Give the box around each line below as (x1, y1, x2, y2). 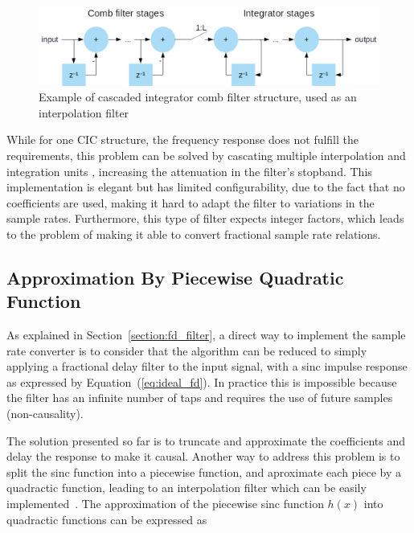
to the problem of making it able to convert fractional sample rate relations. (6, 225, 381, 242)
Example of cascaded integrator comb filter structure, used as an (39, 88, 357, 105)
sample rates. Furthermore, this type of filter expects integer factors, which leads (6, 210, 404, 227)
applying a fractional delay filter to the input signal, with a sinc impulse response (6, 358, 408, 375)
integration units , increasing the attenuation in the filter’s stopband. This (6, 162, 372, 179)
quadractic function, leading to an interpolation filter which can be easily (6, 479, 367, 496)
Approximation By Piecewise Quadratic (6, 264, 344, 289)
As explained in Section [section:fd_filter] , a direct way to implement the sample (6, 326, 406, 343)
